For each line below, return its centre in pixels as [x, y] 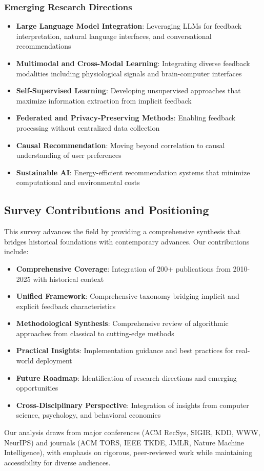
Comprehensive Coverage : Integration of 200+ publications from [123, 268]
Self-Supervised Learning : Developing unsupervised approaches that [128, 90]
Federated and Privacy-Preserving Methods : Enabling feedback [126, 118]
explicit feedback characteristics [66, 306]
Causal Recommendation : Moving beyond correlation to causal [120, 145]
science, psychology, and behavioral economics [88, 415]
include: [16, 251]
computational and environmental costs [78, 182]
